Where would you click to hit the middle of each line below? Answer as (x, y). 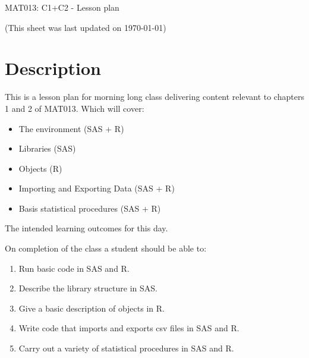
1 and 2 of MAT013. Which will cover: (75, 108)
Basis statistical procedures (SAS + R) (90, 208)
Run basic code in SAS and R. (74, 268)
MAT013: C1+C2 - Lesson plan (62, 7)
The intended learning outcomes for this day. (86, 228)
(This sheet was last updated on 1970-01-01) (86, 27)
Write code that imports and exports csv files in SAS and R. (129, 328)
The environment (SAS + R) (71, 128)
